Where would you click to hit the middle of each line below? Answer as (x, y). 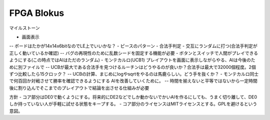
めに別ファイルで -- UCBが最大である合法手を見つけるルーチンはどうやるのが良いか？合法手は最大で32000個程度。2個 (132, 67)
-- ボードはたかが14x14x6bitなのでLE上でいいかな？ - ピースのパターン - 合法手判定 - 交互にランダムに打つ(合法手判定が (133, 46)
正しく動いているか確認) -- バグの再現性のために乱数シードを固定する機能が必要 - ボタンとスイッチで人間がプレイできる (134, 53)
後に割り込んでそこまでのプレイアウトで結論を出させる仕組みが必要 (79, 88)
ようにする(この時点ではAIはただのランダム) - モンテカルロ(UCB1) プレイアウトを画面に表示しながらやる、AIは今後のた (132, 60)
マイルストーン (24, 28)
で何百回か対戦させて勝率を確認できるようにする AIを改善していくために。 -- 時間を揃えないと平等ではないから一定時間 (133, 81)
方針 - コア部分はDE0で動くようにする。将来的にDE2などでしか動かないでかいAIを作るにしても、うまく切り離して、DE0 (133, 97)
